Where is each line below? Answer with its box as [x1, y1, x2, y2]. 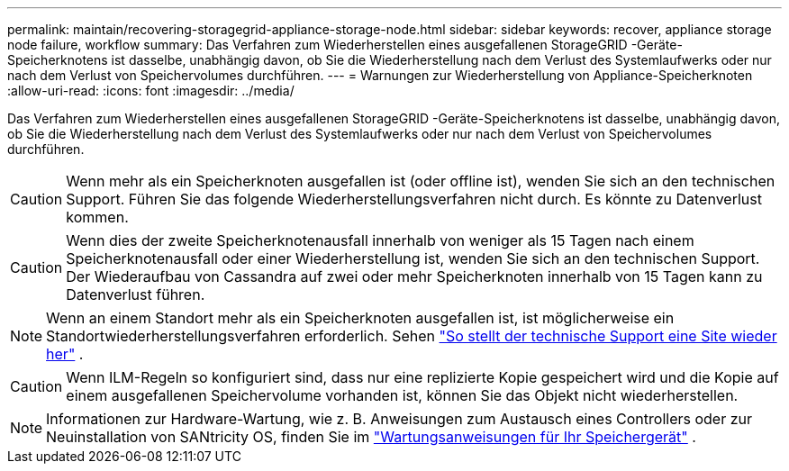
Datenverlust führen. [66, 285, 205, 303]
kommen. [66, 208, 129, 226]
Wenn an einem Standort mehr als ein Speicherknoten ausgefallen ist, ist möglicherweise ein [46, 309, 675, 327]
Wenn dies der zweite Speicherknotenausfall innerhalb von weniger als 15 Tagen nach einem [66, 231, 694, 249]
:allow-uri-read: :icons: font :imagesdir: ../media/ [7, 83, 295, 98]
